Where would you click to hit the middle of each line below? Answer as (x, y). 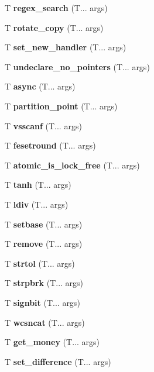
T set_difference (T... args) (58, 361)
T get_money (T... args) (52, 342)
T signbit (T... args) (42, 302)
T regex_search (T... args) (56, 8)
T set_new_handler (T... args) (66, 47)
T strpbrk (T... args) (44, 283)
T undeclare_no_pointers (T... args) (77, 66)
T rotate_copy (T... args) (54, 27)
